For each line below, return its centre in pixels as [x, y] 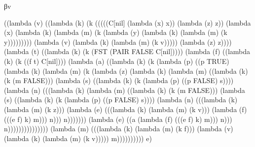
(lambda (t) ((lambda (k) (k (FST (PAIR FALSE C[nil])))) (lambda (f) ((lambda [127, 51]
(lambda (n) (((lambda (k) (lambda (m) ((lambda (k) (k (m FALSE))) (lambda [125, 90]
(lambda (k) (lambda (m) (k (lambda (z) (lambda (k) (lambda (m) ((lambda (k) [126, 71]
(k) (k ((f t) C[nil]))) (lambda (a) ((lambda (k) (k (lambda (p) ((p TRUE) [117, 61]
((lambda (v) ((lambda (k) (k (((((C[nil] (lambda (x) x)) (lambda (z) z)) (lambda [127, 22]
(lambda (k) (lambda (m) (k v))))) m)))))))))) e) [78, 138]
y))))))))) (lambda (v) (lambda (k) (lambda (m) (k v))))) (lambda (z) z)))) [118, 42]
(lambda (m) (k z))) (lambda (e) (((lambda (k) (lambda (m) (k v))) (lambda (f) [126, 109]
